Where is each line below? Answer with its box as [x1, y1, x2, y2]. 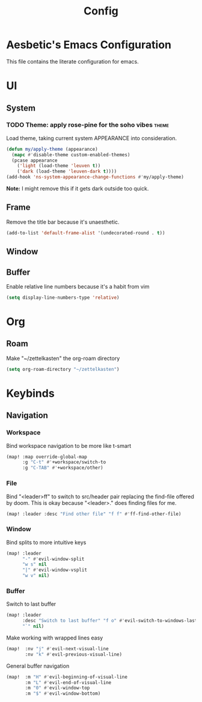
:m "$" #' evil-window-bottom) [25, 691, 101, 697]
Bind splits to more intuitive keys [6, 539, 87, 546]
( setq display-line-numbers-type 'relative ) [6, 295, 120, 301]
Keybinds [6, 386, 55, 400]
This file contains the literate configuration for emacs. [6, 58, 139, 65]
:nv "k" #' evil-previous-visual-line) [25, 651, 122, 658]
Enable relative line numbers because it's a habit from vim [6, 282, 150, 290]
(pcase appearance [11, 157, 58, 163]
